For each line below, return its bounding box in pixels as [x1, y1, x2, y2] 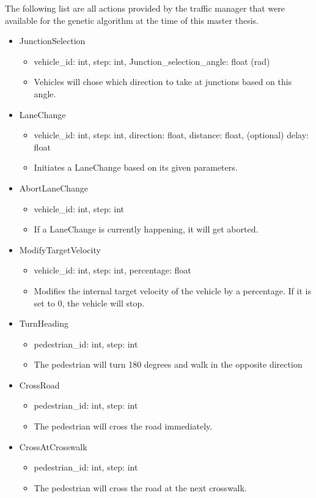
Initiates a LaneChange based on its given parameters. [34, 161, 238, 174]
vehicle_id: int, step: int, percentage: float [34, 264, 191, 277]
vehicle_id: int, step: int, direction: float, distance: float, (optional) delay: [34, 128, 309, 141]
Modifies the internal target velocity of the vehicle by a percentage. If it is [34, 284, 311, 297]
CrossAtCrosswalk [19, 440, 87, 453]
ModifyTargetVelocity [19, 243, 101, 256]
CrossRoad [19, 378, 60, 391]
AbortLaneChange [19, 181, 89, 194]
